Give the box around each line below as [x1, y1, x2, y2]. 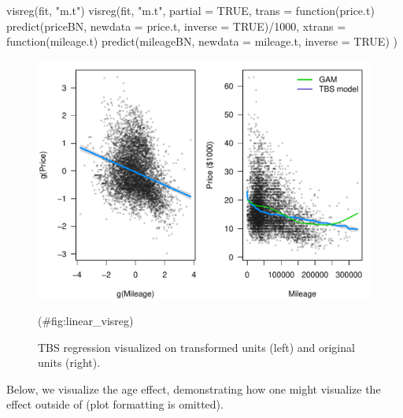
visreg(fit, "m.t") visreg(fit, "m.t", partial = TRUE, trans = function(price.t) [6, 2, 375, 18]
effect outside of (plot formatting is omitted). [6, 396, 224, 412]
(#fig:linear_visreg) [38, 313, 134, 329]
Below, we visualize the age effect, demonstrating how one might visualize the [6, 380, 381, 397]
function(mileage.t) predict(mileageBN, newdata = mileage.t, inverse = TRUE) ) [6, 33, 397, 50]
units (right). [38, 354, 101, 371]
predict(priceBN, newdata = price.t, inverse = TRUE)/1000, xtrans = [6, 17, 346, 34]
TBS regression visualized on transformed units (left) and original [38, 338, 355, 355]
